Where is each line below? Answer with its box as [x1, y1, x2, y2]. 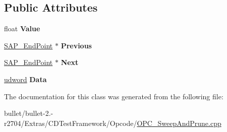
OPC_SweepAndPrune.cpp [137, 117, 221, 128]
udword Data [4, 74, 47, 84]
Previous [61, 40, 92, 50]
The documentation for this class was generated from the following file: [4, 91, 223, 101]
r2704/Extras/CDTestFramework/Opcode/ [4, 117, 137, 128]
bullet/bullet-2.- [4, 108, 53, 118]
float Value [4, 23, 40, 34]
